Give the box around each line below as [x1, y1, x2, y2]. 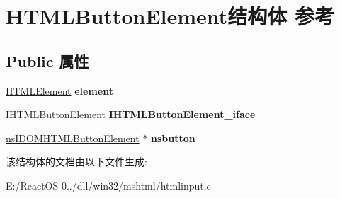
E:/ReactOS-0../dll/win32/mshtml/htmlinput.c [6, 177, 211, 192]
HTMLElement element [6, 83, 114, 98]
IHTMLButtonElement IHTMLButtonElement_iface [6, 107, 256, 122]
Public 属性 [6, 49, 89, 71]
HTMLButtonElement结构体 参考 [6, 1, 335, 30]
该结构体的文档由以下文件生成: [6, 154, 147, 169]
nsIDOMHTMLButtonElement [6, 130, 140, 145]
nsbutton [151, 130, 195, 145]
